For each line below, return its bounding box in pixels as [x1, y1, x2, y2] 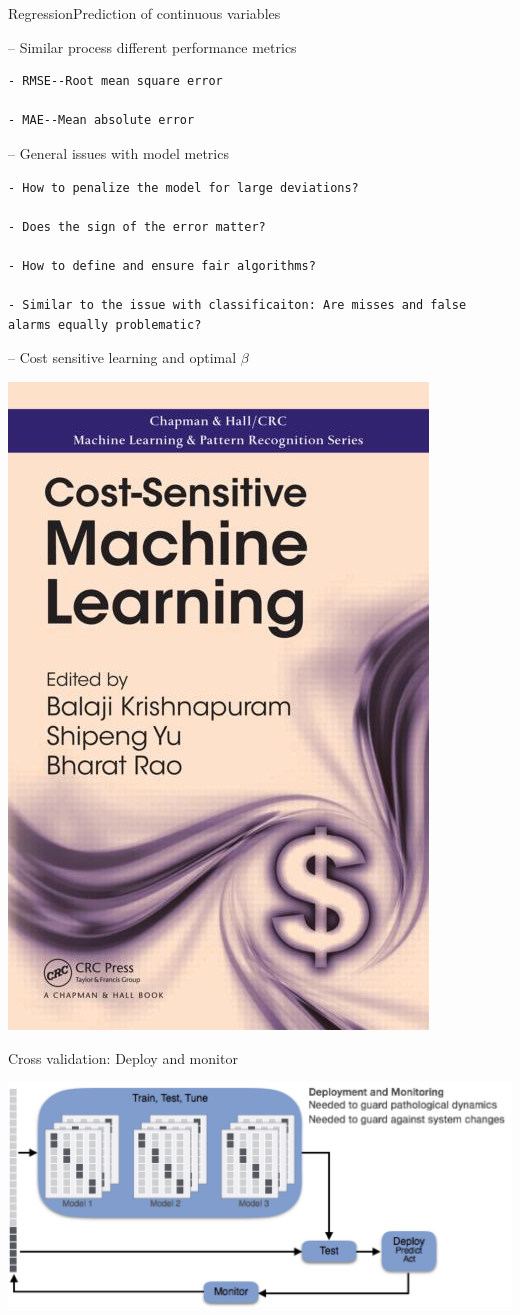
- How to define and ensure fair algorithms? [8, 258, 316, 273]
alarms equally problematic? [8, 317, 202, 332]
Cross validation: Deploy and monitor [8, 1047, 238, 1068]
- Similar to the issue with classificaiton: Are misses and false [8, 298, 467, 313]
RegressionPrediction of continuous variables [8, 3, 281, 23]
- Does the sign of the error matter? [8, 219, 266, 234]
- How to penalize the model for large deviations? [8, 180, 359, 195]
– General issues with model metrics [8, 142, 229, 163]
